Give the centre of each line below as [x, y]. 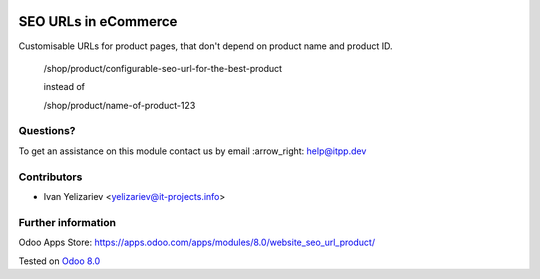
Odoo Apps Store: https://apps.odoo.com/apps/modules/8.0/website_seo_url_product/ [196, 242]
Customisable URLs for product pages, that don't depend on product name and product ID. [206, 46]
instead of [64, 87]
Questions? [47, 131]
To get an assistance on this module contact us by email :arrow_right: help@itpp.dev [192, 151]
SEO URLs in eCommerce [98, 21]
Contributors [50, 177]
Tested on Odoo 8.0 [59, 261]
